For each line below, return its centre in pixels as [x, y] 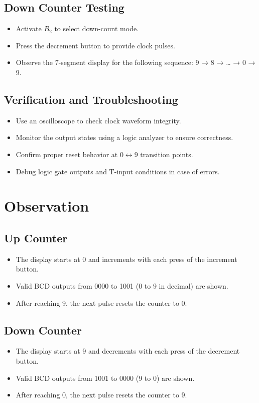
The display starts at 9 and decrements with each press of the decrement [128, 351]
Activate [29, 28]
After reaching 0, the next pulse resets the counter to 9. [101, 395]
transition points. [167, 154]
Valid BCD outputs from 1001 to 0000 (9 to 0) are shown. [105, 378]
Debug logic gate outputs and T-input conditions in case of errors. [118, 171]
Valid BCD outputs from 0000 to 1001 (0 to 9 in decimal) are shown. [122, 285]
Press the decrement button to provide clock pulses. [95, 45]
